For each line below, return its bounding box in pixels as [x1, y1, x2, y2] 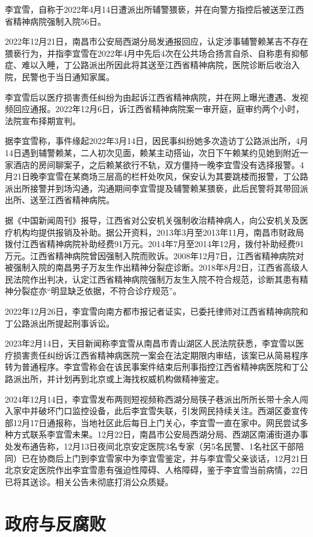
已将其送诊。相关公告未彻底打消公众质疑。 [5, 475, 173, 488]
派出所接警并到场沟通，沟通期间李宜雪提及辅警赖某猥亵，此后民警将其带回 [5, 181, 300, 194]
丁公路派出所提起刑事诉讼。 [5, 316, 114, 329]
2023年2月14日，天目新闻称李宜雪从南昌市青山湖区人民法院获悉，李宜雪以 [5, 337, 296, 350]
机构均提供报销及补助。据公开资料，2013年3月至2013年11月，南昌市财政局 [13, 225, 304, 238]
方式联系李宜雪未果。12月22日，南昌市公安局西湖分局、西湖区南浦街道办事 [13, 428, 308, 441]
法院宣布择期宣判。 [5, 114, 81, 127]
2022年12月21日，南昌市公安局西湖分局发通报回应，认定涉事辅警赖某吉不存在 [5, 35, 308, 48]
